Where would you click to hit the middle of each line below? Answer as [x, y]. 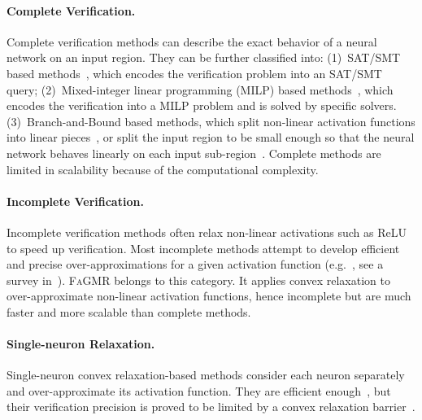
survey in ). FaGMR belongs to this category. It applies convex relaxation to [198, 280]
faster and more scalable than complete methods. [129, 311]
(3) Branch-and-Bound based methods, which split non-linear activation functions [211, 121]
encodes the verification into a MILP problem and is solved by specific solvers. [202, 105]
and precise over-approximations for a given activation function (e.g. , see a [195, 264]
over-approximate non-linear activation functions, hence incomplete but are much [209, 296]
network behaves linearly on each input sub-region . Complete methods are [194, 153]
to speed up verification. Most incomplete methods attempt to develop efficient [203, 248]
